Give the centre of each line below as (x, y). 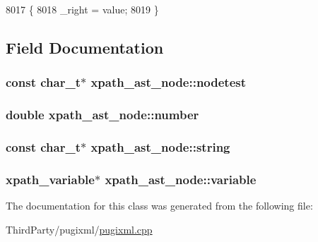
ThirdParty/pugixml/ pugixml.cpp (79, 229)
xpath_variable (50, 179)
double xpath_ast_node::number (102, 115)
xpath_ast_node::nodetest (169, 82)
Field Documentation (85, 47)
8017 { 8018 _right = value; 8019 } (82, 9)
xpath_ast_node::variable (181, 179)
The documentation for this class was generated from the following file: (159, 206)
